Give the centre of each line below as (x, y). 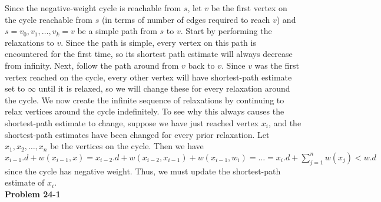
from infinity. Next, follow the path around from (92, 65)
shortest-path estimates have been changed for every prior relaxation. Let (137, 134)
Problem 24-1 (33, 193)
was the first (277, 65)
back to (201, 65)
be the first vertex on (249, 8)
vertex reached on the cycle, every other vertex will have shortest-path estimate (148, 77)
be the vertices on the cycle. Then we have (127, 146)
